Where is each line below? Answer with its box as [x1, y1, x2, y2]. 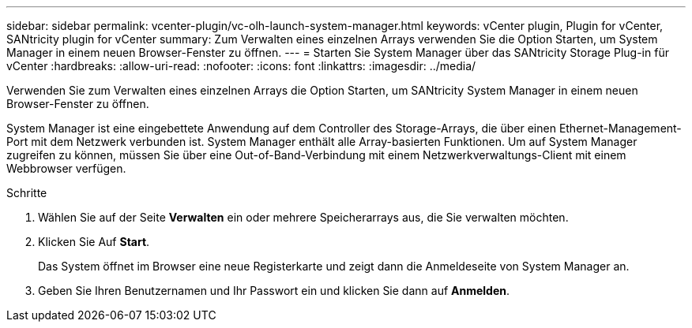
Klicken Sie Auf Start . [38, 235, 150, 248]
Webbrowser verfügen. [6, 162, 126, 175]
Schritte [6, 186, 47, 199]
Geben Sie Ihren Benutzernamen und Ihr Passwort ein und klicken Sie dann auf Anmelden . [38, 284, 510, 297]
